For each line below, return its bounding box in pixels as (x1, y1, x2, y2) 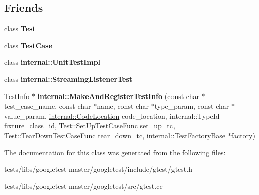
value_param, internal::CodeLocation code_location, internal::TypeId (4, 110, 220, 121)
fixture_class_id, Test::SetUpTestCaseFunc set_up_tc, (4, 120, 175, 131)
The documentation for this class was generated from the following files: (4, 147, 226, 157)
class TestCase (4, 40, 52, 50)
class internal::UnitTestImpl (4, 57, 101, 67)
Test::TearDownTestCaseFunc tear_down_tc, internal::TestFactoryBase (4, 130, 225, 140)
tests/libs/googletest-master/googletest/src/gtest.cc (4, 180, 163, 191)
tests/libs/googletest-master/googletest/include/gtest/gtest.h (4, 164, 192, 174)
